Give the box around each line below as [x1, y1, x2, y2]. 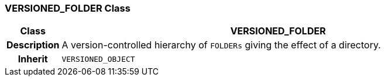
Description [6, 39, 60, 51]
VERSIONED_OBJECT [61, 54, 135, 64]
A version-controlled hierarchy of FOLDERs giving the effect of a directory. [61, 39, 381, 51]
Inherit [18, 53, 48, 65]
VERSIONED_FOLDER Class [5, 2, 130, 14]
